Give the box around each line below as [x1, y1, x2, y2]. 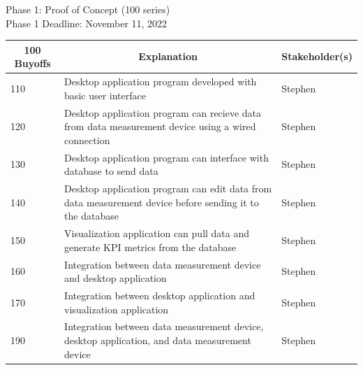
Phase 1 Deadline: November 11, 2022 [6, 15, 168, 30]
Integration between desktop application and [64, 287, 255, 302]
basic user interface [64, 87, 146, 102]
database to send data [64, 164, 158, 178]
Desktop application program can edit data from [64, 181, 272, 196]
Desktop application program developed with [64, 74, 257, 89]
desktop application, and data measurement [64, 332, 251, 347]
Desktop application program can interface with [64, 150, 269, 164]
